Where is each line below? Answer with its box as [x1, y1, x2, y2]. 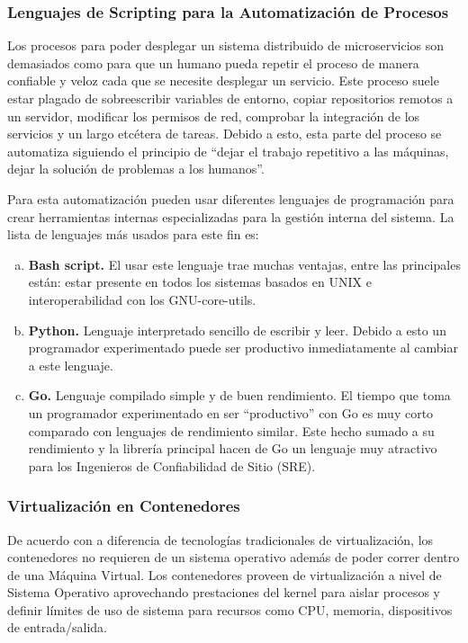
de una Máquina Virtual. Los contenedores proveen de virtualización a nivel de [7, 565, 442, 584]
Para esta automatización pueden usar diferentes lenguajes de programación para [7, 189, 454, 208]
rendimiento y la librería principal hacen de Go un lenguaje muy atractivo [28, 439, 437, 458]
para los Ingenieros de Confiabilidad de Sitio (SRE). [28, 456, 316, 475]
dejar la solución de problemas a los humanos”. [7, 159, 265, 178]
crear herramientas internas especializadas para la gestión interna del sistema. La [7, 207, 454, 226]
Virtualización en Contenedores [7, 495, 240, 517]
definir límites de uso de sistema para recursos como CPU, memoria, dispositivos [7, 600, 453, 619]
